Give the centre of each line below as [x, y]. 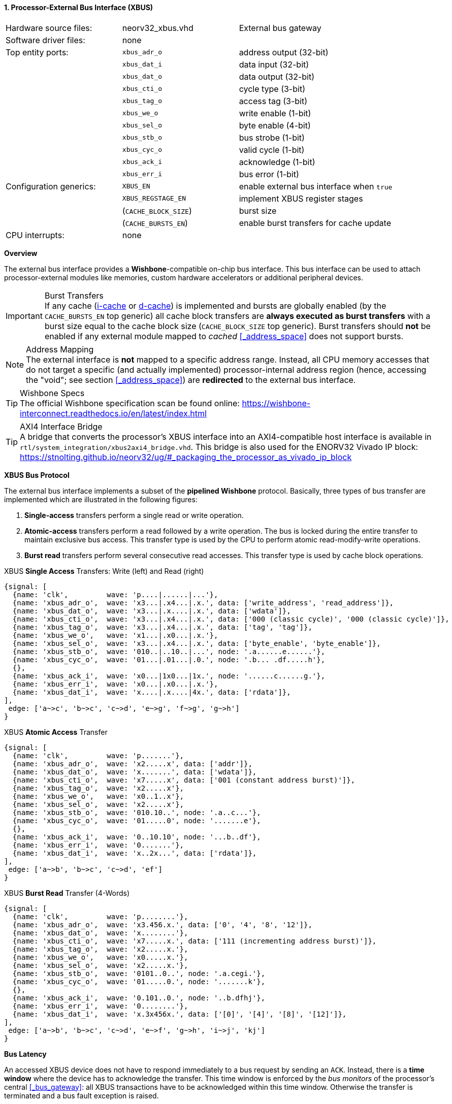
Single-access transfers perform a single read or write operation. [134, 515]
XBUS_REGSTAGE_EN [154, 199]
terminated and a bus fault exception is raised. [82, 1095]
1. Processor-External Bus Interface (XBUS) [79, 7]
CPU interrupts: [35, 235]
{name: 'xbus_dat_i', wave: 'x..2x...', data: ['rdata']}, [135, 853]
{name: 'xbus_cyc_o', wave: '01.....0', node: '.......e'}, [137, 820]
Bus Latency [25, 1054]
